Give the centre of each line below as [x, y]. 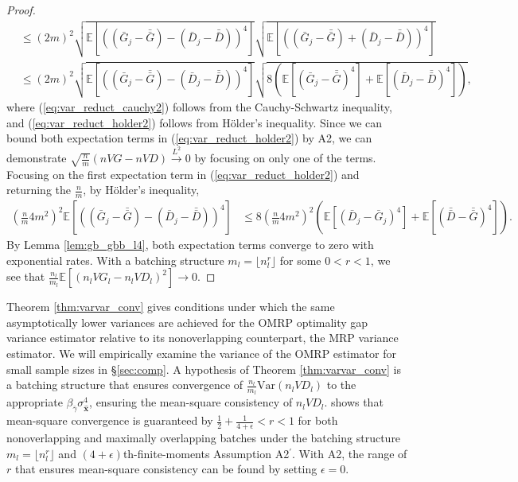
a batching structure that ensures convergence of [125, 385]
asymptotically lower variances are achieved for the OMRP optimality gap [187, 322]
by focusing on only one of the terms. [285, 158]
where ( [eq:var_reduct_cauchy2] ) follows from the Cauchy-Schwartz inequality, [199, 107]
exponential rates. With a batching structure [115, 260]
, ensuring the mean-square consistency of [191, 402]
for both [318, 420]
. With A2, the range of [350, 453]
